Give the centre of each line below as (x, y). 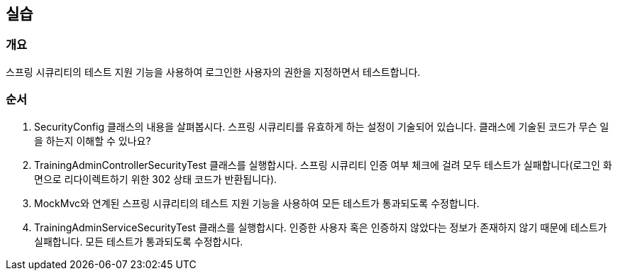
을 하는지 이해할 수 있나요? (93, 140)
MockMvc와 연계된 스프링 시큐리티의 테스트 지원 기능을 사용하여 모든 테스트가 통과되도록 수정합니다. (257, 203)
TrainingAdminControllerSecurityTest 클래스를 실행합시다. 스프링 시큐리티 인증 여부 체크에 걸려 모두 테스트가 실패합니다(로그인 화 (323, 165)
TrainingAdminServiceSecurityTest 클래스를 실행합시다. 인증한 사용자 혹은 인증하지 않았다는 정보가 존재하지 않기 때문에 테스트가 (321, 227)
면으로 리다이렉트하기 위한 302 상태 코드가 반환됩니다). (156, 179)
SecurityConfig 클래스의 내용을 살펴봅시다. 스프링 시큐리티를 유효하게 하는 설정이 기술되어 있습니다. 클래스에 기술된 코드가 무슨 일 (322, 126)
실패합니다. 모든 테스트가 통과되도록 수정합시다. (139, 241)
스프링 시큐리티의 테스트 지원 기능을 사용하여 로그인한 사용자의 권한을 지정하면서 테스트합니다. (213, 72)
